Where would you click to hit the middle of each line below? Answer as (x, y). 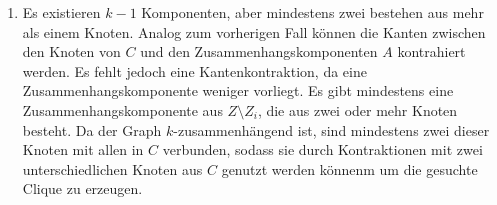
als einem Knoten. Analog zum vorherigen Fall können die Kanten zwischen (254, 31)
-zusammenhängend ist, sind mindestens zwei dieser (331, 129)
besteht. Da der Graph (92, 129)
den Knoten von (71, 51)
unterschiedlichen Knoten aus (112, 168)
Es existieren (61, 12)
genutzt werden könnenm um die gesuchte (349, 168)
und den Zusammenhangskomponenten (259, 51)
